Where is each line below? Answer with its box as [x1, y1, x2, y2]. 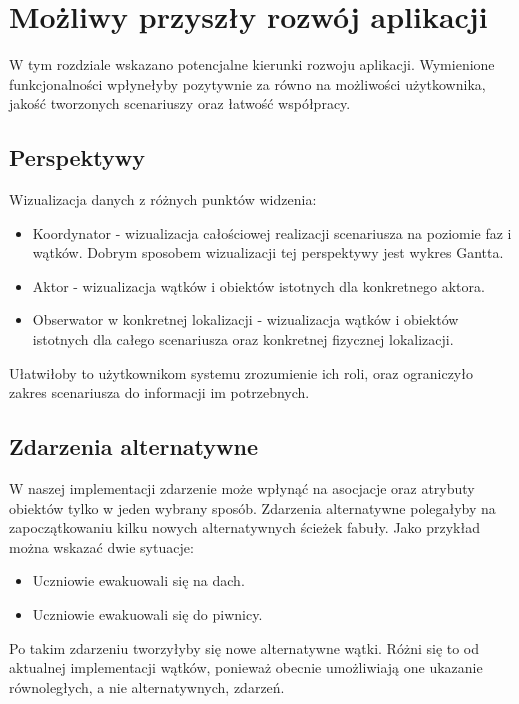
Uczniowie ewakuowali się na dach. [32, 570, 245, 591]
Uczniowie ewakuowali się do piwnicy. [32, 604, 263, 625]
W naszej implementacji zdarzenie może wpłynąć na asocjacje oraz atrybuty [9, 478, 475, 499]
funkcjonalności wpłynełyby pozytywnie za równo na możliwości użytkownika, [9, 73, 486, 94]
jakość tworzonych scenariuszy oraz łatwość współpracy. [9, 93, 351, 114]
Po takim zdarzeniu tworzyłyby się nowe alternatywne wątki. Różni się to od [9, 637, 480, 658]
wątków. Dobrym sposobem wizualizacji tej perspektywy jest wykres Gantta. [32, 242, 504, 263]
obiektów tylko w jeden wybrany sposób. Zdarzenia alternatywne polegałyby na [9, 497, 496, 518]
